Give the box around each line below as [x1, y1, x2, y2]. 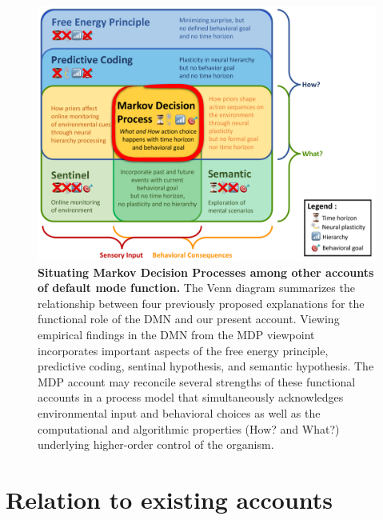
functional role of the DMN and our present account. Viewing [38, 310, 340, 327]
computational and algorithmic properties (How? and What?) [38, 420, 340, 437]
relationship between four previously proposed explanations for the [38, 294, 365, 311]
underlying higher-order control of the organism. [38, 436, 274, 453]
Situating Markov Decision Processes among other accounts [38, 263, 374, 280]
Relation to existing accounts [6, 482, 333, 515]
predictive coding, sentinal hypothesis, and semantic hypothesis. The [38, 358, 374, 374]
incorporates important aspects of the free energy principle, [38, 342, 329, 358]
